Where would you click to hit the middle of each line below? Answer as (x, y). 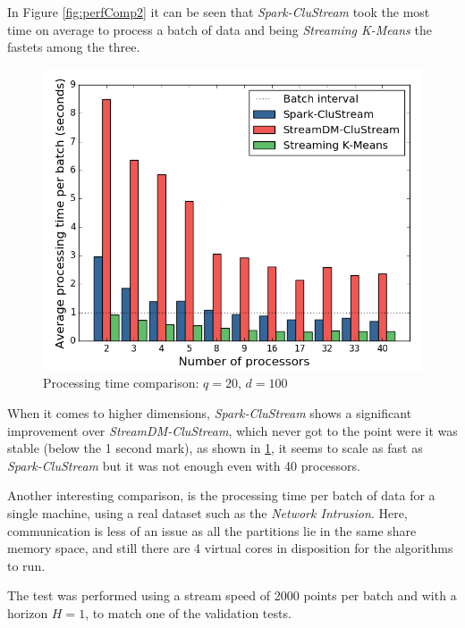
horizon (28, 612)
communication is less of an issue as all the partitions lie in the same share (212, 530)
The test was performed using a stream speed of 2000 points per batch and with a (232, 595)
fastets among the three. (74, 47)
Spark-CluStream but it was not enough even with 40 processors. (184, 465)
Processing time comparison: (121, 383)
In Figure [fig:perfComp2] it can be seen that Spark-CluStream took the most (219, 12)
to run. (26, 565)
